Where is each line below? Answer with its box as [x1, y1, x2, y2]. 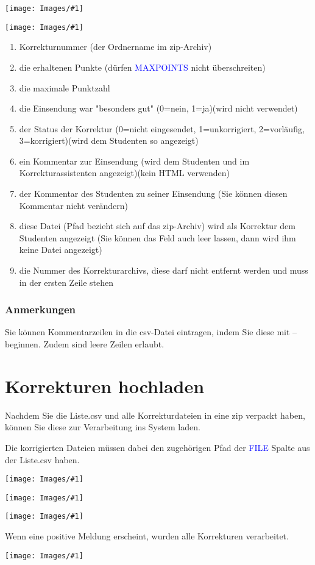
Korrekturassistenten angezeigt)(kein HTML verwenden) [19, 166, 230, 179]
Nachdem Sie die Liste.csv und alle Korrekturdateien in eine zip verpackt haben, [5, 408, 305, 421]
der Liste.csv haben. [5, 453, 80, 466]
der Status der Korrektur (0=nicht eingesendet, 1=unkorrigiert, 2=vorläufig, [19, 122, 305, 135]
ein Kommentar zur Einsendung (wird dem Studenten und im [19, 154, 250, 167]
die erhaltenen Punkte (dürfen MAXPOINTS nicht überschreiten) [19, 60, 266, 73]
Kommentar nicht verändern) [19, 199, 129, 211]
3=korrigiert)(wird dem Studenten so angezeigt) [19, 134, 199, 147]
